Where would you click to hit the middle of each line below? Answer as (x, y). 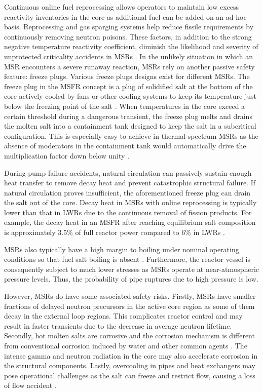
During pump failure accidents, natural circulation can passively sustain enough (128, 172)
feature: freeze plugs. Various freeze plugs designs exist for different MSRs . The (127, 76)
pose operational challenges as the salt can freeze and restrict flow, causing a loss (130, 375)
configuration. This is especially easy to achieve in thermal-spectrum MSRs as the (131, 135)
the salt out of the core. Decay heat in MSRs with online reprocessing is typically (130, 202)
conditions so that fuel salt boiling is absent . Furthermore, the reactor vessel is (127, 259)
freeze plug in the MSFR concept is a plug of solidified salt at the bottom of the (128, 86)
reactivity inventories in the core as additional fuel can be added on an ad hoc (125, 16)
